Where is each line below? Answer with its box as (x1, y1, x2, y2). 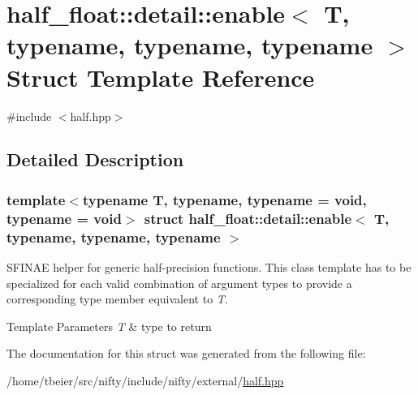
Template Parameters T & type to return (6, 317, 212, 334)
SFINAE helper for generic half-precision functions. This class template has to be (6, 258, 412, 275)
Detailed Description (6, 147, 184, 172)
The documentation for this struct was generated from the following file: (6, 345, 366, 362)
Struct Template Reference (6, 60, 315, 93)
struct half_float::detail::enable (144, 208, 352, 228)
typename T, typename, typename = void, (82, 189, 367, 209)
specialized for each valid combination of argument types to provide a (6, 274, 352, 291)
